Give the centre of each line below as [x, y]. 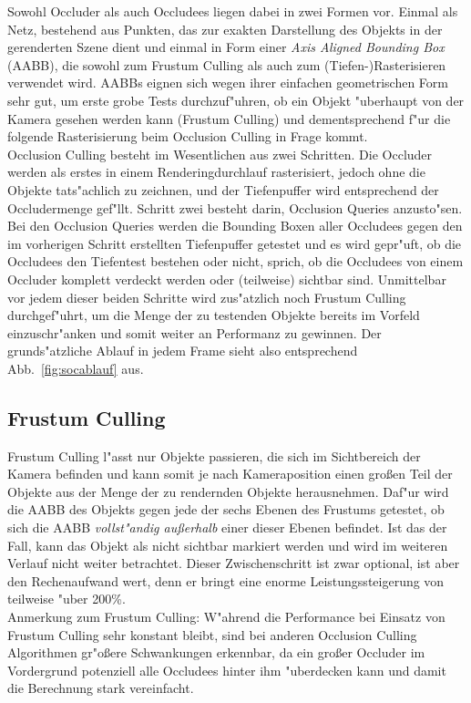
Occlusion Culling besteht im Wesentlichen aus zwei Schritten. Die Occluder [220, 154]
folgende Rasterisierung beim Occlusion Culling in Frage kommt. [188, 136]
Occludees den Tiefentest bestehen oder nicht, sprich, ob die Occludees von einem [235, 261]
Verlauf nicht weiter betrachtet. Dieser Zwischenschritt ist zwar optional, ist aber [234, 563]
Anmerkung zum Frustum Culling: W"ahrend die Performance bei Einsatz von [226, 617]
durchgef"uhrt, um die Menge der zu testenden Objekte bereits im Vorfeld [214, 315]
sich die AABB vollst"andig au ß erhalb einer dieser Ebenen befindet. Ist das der [227, 527]
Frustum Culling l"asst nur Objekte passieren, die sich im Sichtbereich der [214, 455]
